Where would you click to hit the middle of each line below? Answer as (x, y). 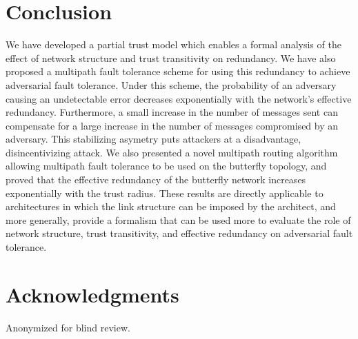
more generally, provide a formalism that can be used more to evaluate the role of (178, 219)
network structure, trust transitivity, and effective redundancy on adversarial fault (179, 233)
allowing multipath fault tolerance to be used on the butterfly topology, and (166, 166)
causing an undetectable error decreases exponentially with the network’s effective (179, 98)
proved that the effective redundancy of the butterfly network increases (156, 179)
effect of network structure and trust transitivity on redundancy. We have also (171, 58)
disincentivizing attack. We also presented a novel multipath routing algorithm (172, 152)
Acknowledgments (92, 294)
